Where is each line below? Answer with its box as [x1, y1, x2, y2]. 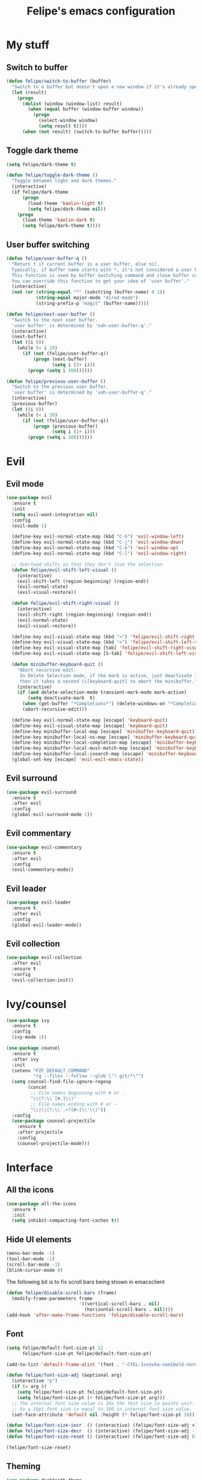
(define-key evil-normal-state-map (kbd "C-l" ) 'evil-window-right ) [11, 550, 187, 557]
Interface [6, 1161, 53, 1175]
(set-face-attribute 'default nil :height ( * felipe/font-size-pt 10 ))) [11, 1411, 198, 1418]
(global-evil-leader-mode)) [11, 922, 82, 928]
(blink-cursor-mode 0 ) [6, 1267, 63, 1273]
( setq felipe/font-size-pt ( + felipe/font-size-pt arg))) [17, 1394, 165, 1401]
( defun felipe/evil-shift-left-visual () [11, 567, 117, 573]
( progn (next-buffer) [32, 356, 87, 362]
